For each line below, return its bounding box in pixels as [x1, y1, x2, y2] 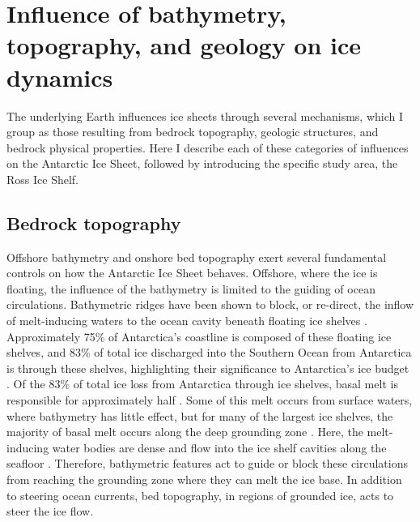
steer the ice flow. [6, 503, 94, 520]
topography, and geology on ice [6, 28, 362, 62]
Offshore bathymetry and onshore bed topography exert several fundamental [6, 248, 387, 265]
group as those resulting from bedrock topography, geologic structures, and [6, 123, 379, 140]
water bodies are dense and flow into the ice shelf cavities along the [52, 439, 387, 456]
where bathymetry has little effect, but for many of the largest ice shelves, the [6, 407, 393, 424]
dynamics [6, 60, 113, 93]
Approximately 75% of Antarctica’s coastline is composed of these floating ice [6, 327, 392, 344]
